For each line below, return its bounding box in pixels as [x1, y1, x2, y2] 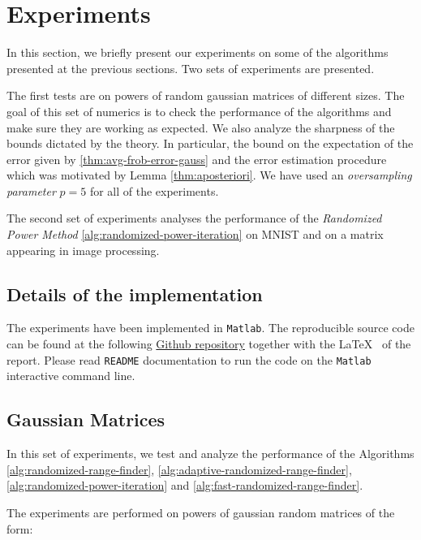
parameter [6, 182, 56, 199]
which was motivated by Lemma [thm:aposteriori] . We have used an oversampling [6, 166, 412, 184]
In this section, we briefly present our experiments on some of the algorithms [6, 44, 389, 61]
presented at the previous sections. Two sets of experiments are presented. [6, 59, 375, 76]
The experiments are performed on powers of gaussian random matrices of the [6, 503, 395, 521]
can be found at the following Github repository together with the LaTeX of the [6, 335, 411, 352]
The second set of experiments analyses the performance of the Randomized [6, 210, 382, 227]
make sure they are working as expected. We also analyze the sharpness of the [6, 119, 395, 136]
